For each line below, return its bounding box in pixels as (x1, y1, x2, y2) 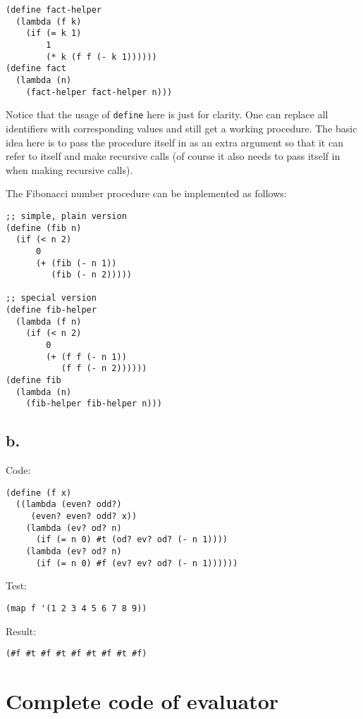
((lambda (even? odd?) (16, 499, 122, 510)
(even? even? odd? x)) (30, 511, 137, 522)
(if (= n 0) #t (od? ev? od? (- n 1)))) (35, 534, 228, 545)
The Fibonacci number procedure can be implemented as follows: (6, 186, 287, 201)
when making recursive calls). (6, 162, 133, 177)
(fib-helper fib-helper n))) (25, 399, 162, 409)
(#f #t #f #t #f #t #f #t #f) (6, 649, 147, 659)
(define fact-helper (6, 5, 102, 15)
